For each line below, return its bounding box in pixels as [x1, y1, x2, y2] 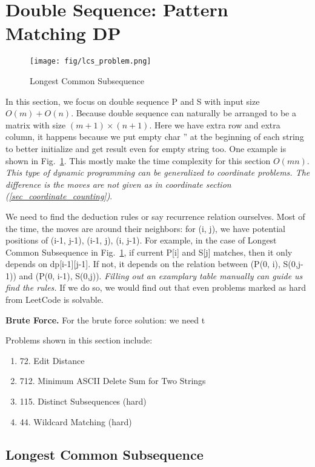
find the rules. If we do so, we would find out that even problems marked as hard [5, 281, 307, 294]
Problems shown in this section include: [5, 334, 153, 346]
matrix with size [5, 118, 66, 131]
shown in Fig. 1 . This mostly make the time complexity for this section [5, 154, 271, 167]
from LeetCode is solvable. [5, 293, 104, 306]
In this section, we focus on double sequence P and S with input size [5, 94, 260, 107]
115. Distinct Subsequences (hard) [19, 395, 147, 408]
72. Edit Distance [19, 354, 85, 366]
